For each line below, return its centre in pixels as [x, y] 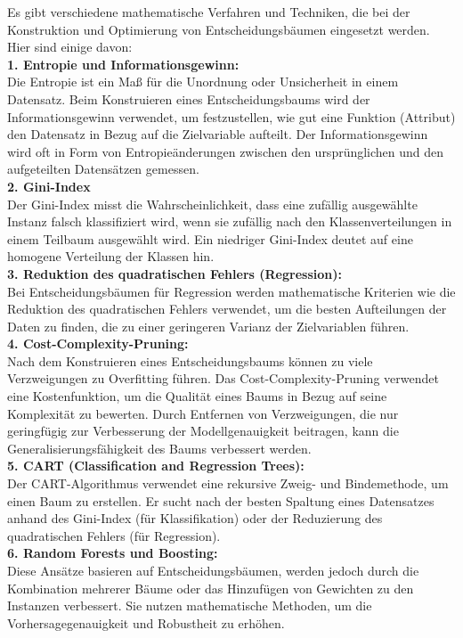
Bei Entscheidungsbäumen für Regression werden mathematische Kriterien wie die [231, 291]
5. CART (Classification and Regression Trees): [156, 466]
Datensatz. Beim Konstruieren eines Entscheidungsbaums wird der [189, 98]
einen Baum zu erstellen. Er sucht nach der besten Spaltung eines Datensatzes [221, 500]
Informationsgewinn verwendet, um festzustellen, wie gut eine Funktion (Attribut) [231, 116]
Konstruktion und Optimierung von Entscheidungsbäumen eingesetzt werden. [219, 29]
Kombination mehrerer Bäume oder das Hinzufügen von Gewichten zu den [211, 588]
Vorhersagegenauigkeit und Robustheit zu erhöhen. [146, 622]
